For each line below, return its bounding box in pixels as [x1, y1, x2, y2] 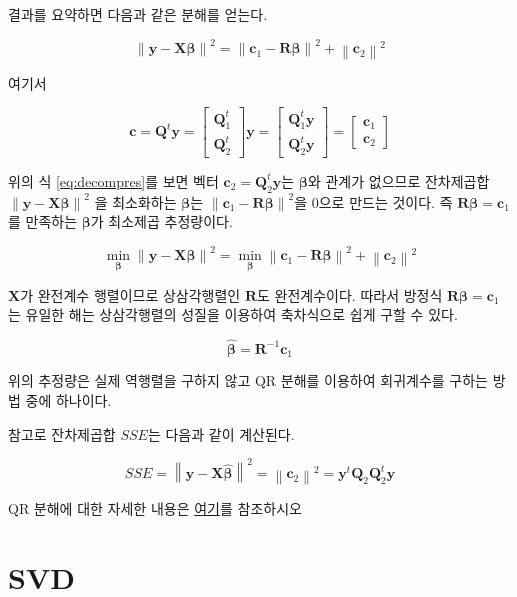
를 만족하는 [8, 211, 78, 232]
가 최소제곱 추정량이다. [90, 211, 233, 232]
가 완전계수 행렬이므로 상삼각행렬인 [20, 284, 241, 305]
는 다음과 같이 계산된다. [147, 423, 295, 444]
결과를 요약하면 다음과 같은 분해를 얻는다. [8, 4, 268, 24]
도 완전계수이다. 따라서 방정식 [257, 284, 443, 305]
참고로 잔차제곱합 [8, 423, 116, 444]
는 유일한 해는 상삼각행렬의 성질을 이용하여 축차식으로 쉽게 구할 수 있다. [8, 304, 458, 325]
